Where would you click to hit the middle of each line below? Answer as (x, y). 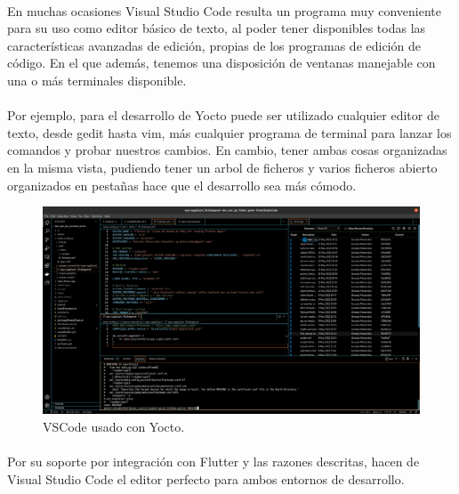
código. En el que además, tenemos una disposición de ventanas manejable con (221, 63)
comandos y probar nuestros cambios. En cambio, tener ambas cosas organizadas (227, 150)
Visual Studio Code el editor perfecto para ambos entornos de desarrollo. (206, 478)
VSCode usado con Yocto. (114, 426)
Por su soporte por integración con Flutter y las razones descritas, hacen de (213, 462)
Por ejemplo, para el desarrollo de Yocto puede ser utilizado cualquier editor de (223, 115)
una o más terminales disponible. (97, 80)
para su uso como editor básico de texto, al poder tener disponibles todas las (217, 28)
